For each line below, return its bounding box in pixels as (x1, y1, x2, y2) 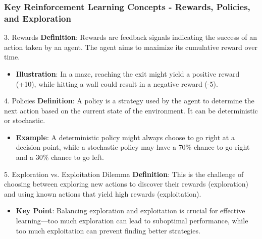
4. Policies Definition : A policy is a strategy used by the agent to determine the (4, 95, 254, 106)
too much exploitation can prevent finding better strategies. (16, 225, 200, 235)
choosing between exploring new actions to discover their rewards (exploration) (4, 178, 248, 189)
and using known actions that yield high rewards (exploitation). (4, 188, 201, 199)
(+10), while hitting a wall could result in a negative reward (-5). (16, 78, 218, 89)
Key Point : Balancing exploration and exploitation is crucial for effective (16, 205, 245, 216)
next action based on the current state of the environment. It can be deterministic (4, 105, 258, 115)
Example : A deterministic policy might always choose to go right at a (16, 132, 235, 142)
